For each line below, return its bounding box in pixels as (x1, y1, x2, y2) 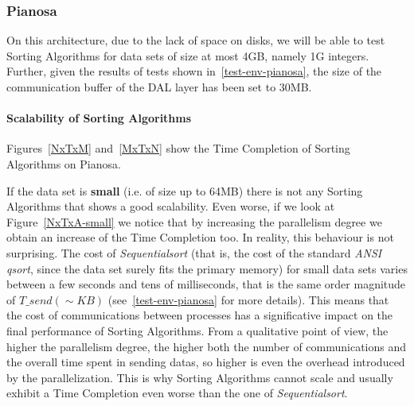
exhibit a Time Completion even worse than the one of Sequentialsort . (6, 385, 348, 401)
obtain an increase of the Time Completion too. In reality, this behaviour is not (6, 229, 394, 246)
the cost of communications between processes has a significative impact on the (6, 307, 393, 323)
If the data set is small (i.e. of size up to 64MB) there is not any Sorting (6, 182, 363, 199)
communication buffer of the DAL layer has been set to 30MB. (6, 79, 312, 95)
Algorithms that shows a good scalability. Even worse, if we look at (6, 198, 335, 215)
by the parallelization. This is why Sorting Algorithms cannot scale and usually (6, 369, 393, 385)
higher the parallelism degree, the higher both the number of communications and (6, 338, 407, 354)
